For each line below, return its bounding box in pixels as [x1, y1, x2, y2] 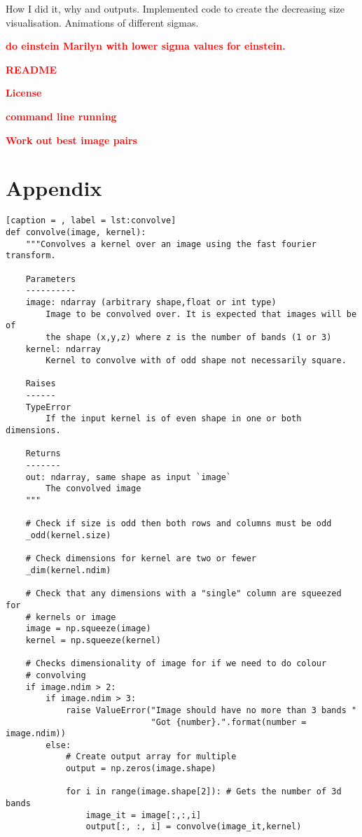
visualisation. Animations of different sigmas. [6, 15, 199, 29]
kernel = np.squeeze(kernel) [25, 635, 161, 645]
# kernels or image [25, 612, 116, 622]
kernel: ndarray [25, 344, 102, 354]
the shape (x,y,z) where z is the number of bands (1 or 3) [46, 332, 332, 342]
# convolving [25, 670, 86, 680]
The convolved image [46, 484, 141, 494]
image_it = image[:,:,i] [85, 810, 202, 820]
